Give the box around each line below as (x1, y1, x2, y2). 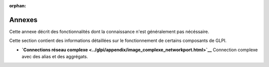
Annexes (9, 15, 37, 24)
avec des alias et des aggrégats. (21, 54, 88, 60)
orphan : (9, 3, 26, 8)
